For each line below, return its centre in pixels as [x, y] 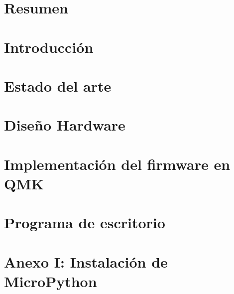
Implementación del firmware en [117, 164]
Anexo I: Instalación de [86, 261]
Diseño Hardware [65, 125]
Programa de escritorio [85, 222]
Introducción [49, 47]
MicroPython [51, 281]
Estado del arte [58, 85]
